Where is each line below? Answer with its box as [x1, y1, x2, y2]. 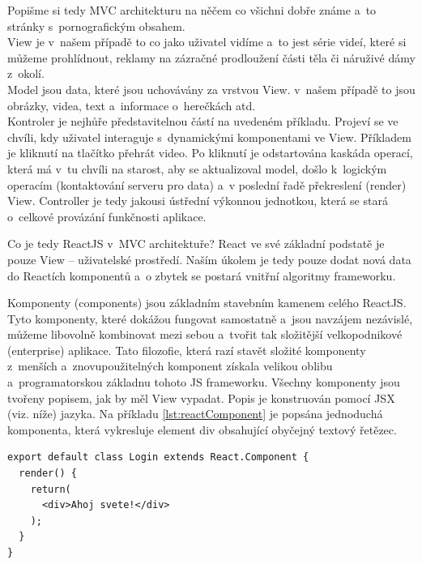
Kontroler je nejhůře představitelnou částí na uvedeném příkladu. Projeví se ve [7, 113, 399, 130]
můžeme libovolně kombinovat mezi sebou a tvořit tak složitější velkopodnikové [7, 326, 403, 343]
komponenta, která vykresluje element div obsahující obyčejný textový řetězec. [7, 421, 397, 438]
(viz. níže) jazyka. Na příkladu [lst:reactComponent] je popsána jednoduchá [7, 405, 383, 422]
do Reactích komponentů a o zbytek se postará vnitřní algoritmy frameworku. [7, 267, 396, 284]
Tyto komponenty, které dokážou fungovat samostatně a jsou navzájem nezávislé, [7, 310, 413, 327]
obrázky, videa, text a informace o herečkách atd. [7, 96, 256, 113]
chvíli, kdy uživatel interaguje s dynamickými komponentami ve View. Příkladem [7, 128, 411, 145]
